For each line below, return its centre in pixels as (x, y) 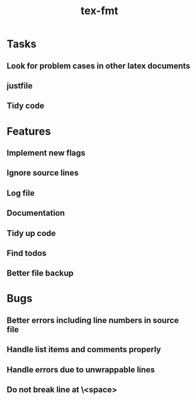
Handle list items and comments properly (84, 350)
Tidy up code (31, 233)
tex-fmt (99, 11)
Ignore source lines (43, 173)
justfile (20, 86)
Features (29, 131)
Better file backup (40, 273)
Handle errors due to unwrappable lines (81, 370)
